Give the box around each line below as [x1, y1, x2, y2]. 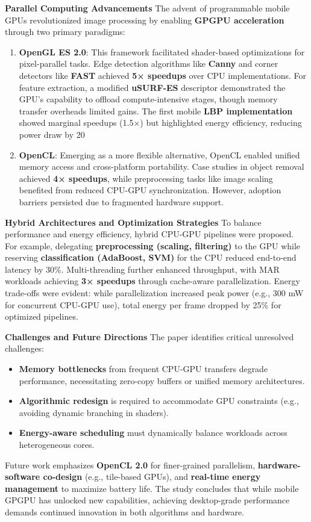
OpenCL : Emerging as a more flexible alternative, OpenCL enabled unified [19, 148, 300, 161]
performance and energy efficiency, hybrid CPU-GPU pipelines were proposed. [5, 228, 294, 240]
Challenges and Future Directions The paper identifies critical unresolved [5, 330, 294, 343]
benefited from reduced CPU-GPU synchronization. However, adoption [19, 184, 281, 196]
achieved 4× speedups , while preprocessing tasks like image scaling [19, 172, 273, 184]
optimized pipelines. [5, 310, 78, 323]
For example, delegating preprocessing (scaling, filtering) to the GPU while [5, 239, 301, 252]
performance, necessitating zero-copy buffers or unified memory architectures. [19, 374, 305, 387]
